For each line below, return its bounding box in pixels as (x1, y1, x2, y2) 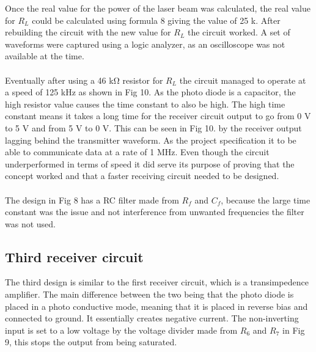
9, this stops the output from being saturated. (5, 335, 177, 348)
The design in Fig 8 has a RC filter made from (5, 193, 179, 206)
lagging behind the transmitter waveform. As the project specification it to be (5, 133, 296, 146)
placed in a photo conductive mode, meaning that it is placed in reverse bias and (5, 299, 308, 312)
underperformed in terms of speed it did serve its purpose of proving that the (5, 157, 295, 170)
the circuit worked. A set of (188, 26, 290, 38)
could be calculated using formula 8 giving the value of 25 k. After (32, 13, 281, 26)
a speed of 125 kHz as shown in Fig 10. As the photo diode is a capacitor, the (5, 86, 296, 98)
